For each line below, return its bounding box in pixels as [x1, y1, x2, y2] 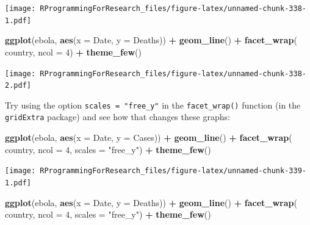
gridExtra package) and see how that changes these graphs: [5, 110, 230, 123]
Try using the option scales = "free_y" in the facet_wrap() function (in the [5, 98, 301, 111]
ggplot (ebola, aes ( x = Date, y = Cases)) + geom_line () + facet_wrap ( [5, 131, 292, 144]
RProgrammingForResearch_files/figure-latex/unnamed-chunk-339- [40, 166, 306, 176]
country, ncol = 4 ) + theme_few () [5, 45, 142, 58]
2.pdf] [5, 81, 31, 90]
